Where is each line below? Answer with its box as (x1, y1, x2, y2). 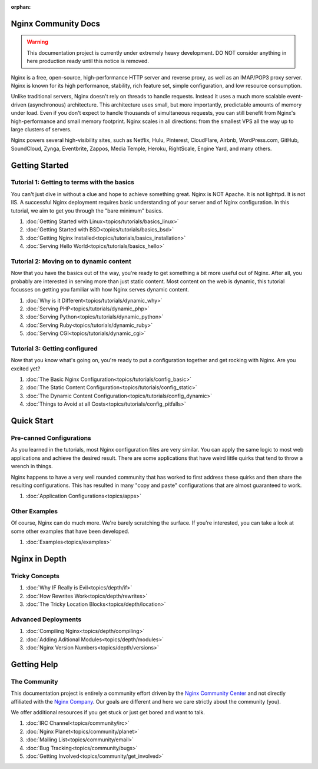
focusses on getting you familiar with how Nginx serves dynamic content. (11, 286, 190, 293)
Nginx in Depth (11, 554, 67, 564)
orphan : (11, 4, 31, 10)
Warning (26, 38, 48, 45)
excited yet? (11, 365, 41, 372)
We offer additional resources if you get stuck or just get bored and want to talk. (11, 709, 206, 715)
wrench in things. (11, 463, 53, 470)
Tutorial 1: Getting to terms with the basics (11, 178, 135, 187)
